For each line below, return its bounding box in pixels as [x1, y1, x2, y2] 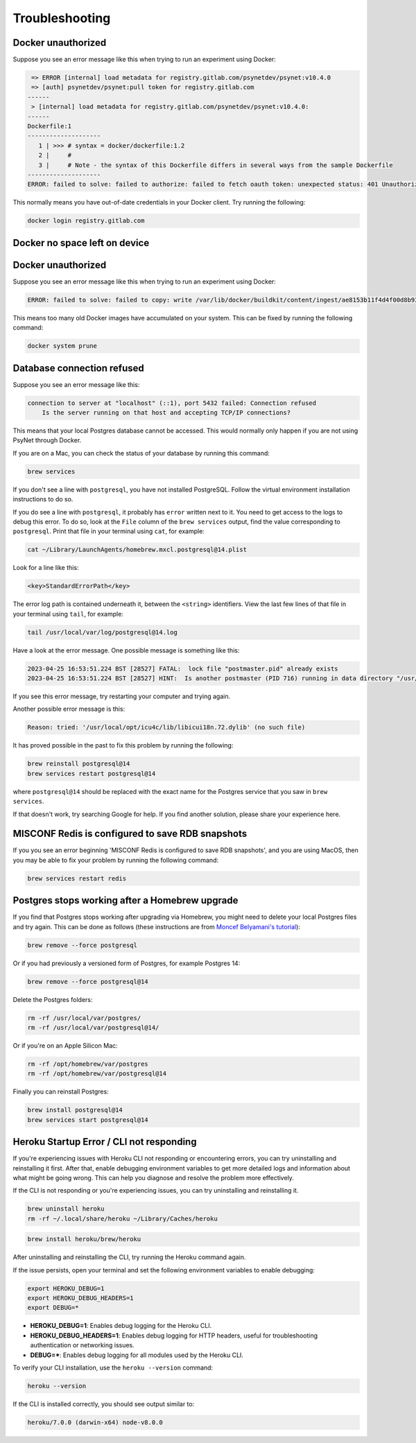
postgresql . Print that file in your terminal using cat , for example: [12, 527, 205, 535]
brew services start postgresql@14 [27, 1116, 148, 1123]
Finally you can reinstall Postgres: [12, 1087, 109, 1096]
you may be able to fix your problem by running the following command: [12, 856, 218, 864]
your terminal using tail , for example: [12, 610, 124, 618]
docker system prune [27, 342, 97, 350]
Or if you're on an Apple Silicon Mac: [12, 1041, 118, 1050]
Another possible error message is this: [12, 705, 125, 714]
